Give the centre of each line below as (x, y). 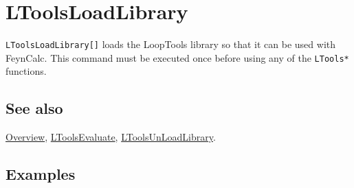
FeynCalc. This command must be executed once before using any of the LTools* (177, 57)
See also (34, 108)
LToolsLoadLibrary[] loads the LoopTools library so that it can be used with (171, 44)
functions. (26, 71)
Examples (41, 174)
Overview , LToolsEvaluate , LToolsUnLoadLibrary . (111, 137)
